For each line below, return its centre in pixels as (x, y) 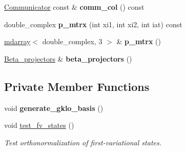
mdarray (17, 41)
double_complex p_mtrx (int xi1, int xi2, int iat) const (93, 24)
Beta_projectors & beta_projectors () (68, 58)
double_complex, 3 (72, 41)
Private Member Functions (77, 86)
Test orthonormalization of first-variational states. (83, 142)
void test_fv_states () (39, 125)
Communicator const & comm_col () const (74, 7)
